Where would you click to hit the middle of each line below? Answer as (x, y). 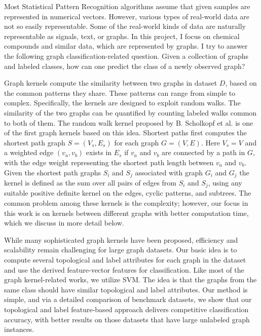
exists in (99, 152)
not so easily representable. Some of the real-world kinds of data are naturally (125, 26)
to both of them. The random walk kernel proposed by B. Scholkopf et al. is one (129, 122)
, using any (225, 182)
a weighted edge (29, 152)
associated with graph (169, 172)
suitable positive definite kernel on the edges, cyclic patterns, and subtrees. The (128, 193)
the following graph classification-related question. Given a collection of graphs (126, 55)
